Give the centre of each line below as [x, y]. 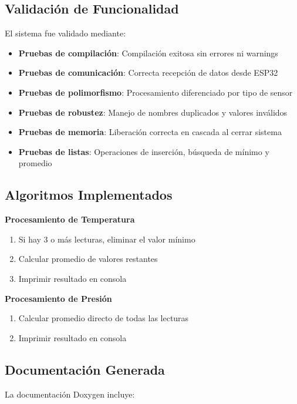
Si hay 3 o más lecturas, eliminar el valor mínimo [107, 239]
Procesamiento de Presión [58, 298]
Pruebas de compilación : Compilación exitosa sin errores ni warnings [148, 53]
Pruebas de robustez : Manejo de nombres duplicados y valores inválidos [153, 112]
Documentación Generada [85, 369]
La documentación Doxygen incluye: [70, 394]
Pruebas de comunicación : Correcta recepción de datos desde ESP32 [148, 73]
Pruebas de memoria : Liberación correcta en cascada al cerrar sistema [150, 132]
